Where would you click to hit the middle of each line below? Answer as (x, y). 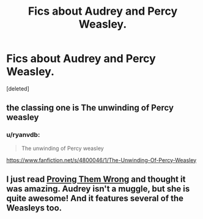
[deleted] (18, 88)
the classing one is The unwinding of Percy (90, 108)
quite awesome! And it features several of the (95, 199)
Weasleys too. (34, 208)
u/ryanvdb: (23, 135)
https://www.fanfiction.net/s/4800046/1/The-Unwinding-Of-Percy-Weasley (102, 160)
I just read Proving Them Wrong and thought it (96, 180)
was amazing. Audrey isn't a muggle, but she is (98, 189)
